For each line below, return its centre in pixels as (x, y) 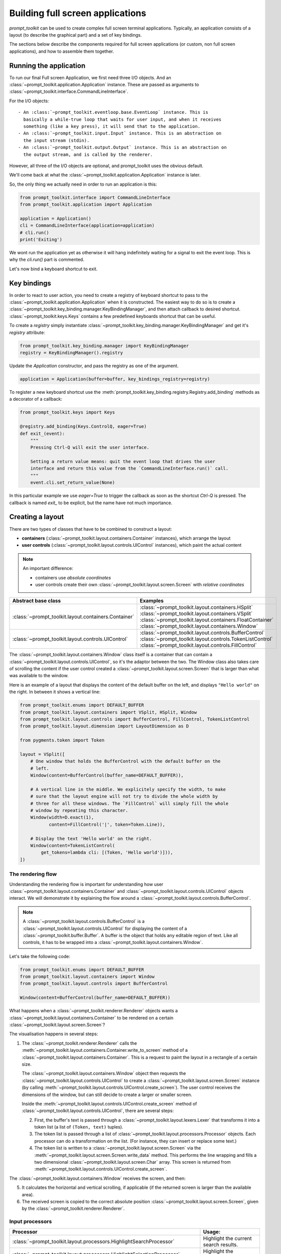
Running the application (47, 65)
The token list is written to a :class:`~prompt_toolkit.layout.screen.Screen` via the (118, 1148)
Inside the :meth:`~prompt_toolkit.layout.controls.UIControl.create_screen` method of (109, 1104)
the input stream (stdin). (56, 140)
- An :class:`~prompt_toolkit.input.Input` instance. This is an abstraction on (120, 133)
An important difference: (48, 568)
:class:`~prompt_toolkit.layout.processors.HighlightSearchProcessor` (93, 1241)
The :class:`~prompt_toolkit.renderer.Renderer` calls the (79, 1043)
